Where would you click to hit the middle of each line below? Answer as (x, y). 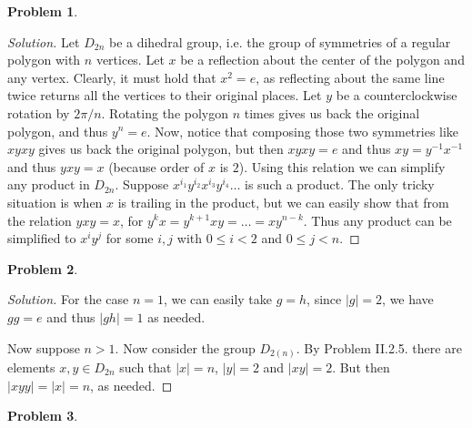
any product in (49, 184)
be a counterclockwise (397, 95)
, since (324, 299)
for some (130, 238)
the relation (40, 220)
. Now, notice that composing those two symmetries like (303, 131)
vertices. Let (130, 60)
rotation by (39, 112)
